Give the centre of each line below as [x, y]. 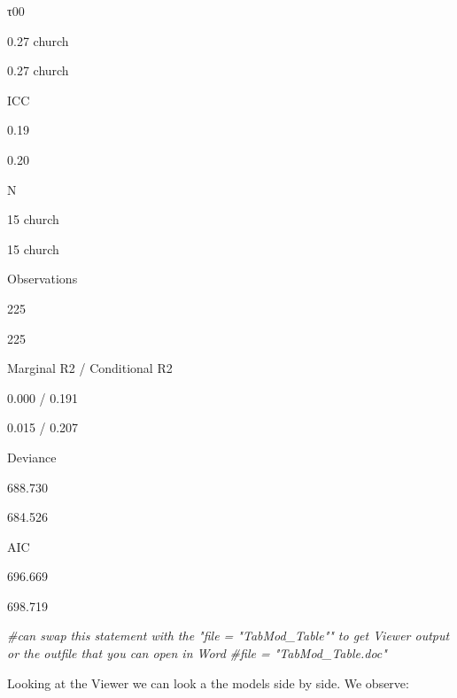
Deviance [32, 457]
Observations [43, 279]
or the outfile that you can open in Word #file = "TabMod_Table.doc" [197, 653]
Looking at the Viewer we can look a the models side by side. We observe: [208, 682]
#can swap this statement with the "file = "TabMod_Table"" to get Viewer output [228, 636]
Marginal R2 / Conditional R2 [90, 368]
